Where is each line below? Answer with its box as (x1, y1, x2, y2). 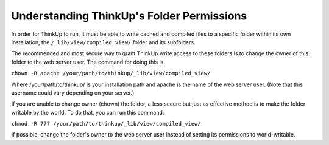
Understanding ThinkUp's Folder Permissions (11, 9, 247, 22)
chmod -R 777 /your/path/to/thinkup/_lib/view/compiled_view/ (11, 120, 201, 127)
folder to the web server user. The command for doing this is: (11, 58, 166, 66)
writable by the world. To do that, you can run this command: (11, 109, 164, 116)
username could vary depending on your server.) (11, 89, 135, 96)
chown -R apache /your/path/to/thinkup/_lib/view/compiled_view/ (11, 70, 211, 77)
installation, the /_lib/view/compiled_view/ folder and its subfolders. (11, 38, 196, 46)
